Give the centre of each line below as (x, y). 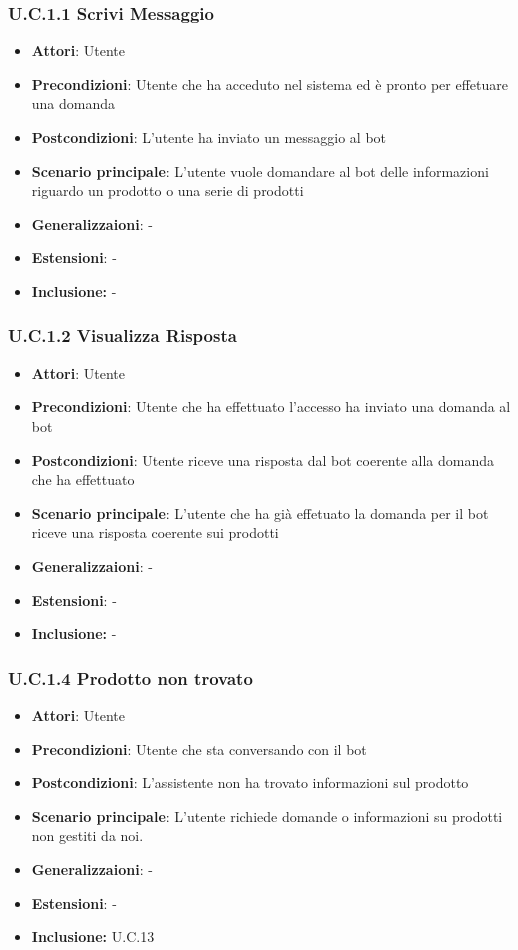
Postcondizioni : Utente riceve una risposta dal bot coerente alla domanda (263, 459)
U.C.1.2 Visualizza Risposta (122, 335)
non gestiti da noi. (87, 835)
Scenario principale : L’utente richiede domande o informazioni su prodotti (267, 815)
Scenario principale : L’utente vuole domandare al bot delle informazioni (260, 170)
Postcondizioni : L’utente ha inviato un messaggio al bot (209, 137)
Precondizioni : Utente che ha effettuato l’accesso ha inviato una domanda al (271, 406)
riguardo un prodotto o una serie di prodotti (167, 190)
